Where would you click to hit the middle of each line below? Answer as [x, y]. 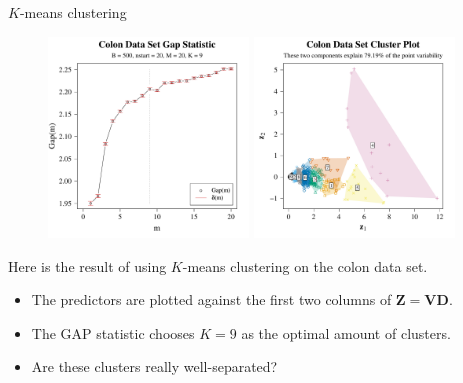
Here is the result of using [87, 265]
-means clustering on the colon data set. [305, 265]
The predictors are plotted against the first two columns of [211, 299]
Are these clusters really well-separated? [154, 366]
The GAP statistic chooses [113, 332]
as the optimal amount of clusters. [346, 332]
